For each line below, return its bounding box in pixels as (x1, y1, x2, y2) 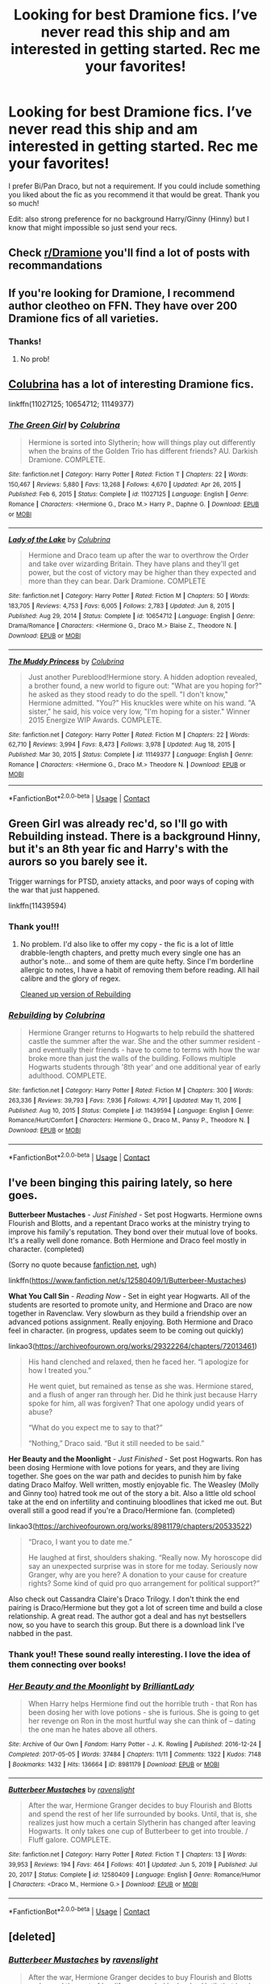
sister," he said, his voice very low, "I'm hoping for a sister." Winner (27, 706, 251, 716)
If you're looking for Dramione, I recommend (8, 286, 236, 300)
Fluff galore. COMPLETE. (27, 1835, 111, 1845)
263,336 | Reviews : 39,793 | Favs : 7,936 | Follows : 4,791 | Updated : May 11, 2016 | (8, 1096, 241, 1105)
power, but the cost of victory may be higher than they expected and (27, 568, 256, 578)
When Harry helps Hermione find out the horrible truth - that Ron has (27, 1699, 258, 1709)
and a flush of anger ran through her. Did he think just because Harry (27, 1390, 258, 1400)
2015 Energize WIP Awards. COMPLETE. (27, 714, 163, 725)
